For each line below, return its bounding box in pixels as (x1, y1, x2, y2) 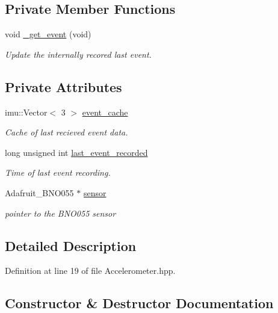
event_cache (82, 105, 128, 118)
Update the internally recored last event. (5, 48, 152, 60)
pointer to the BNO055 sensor (5, 206, 116, 219)
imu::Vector (5, 105, 48, 118)
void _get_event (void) (5, 28, 91, 40)
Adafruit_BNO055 (5, 186, 74, 199)
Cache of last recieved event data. (5, 126, 128, 138)
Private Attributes (5, 77, 122, 96)
